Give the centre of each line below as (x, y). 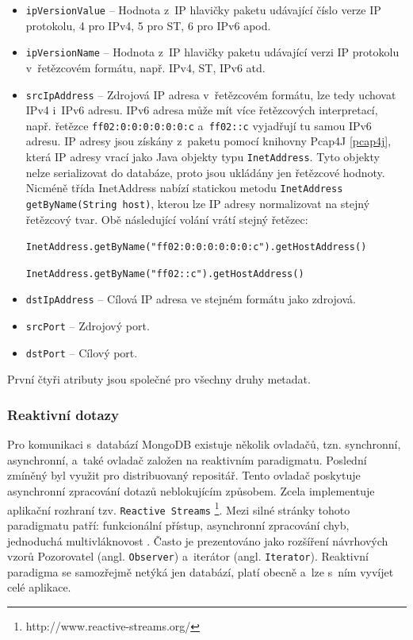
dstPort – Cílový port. (82, 352)
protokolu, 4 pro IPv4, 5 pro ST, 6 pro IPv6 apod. (148, 25)
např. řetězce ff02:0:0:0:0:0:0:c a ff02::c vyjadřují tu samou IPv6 (199, 125)
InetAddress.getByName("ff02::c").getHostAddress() (165, 274)
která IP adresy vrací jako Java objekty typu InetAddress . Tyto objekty (203, 156)
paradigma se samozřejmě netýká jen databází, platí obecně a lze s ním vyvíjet (201, 571)
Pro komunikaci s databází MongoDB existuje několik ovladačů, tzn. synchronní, (204, 444)
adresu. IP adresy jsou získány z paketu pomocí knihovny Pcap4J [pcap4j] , (208, 141)
